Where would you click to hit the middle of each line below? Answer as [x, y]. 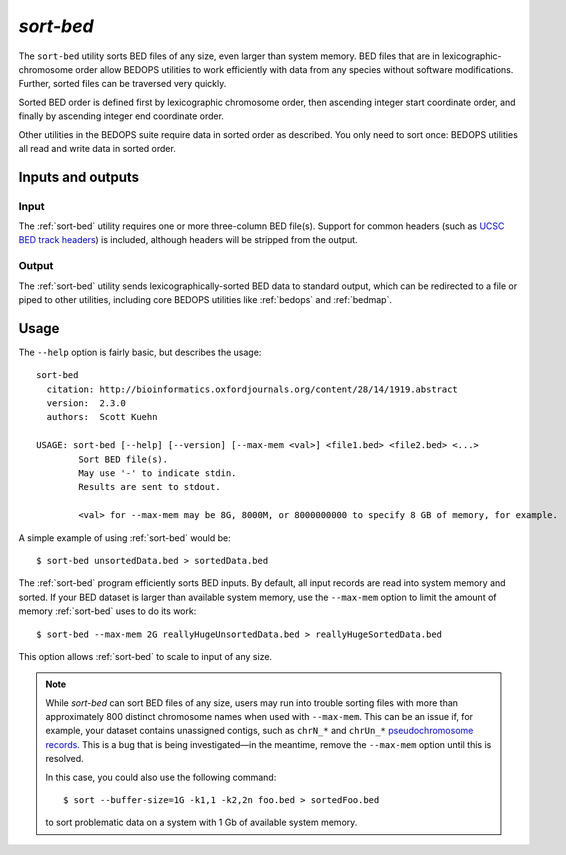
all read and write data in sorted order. [97, 148]
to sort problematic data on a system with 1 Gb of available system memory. [201, 822]
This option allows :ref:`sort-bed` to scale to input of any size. [145, 656]
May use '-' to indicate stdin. [157, 473]
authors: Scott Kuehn [102, 417]
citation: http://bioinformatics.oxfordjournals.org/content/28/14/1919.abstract [252, 389]
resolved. [64, 759]
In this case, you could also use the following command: [161, 777]
